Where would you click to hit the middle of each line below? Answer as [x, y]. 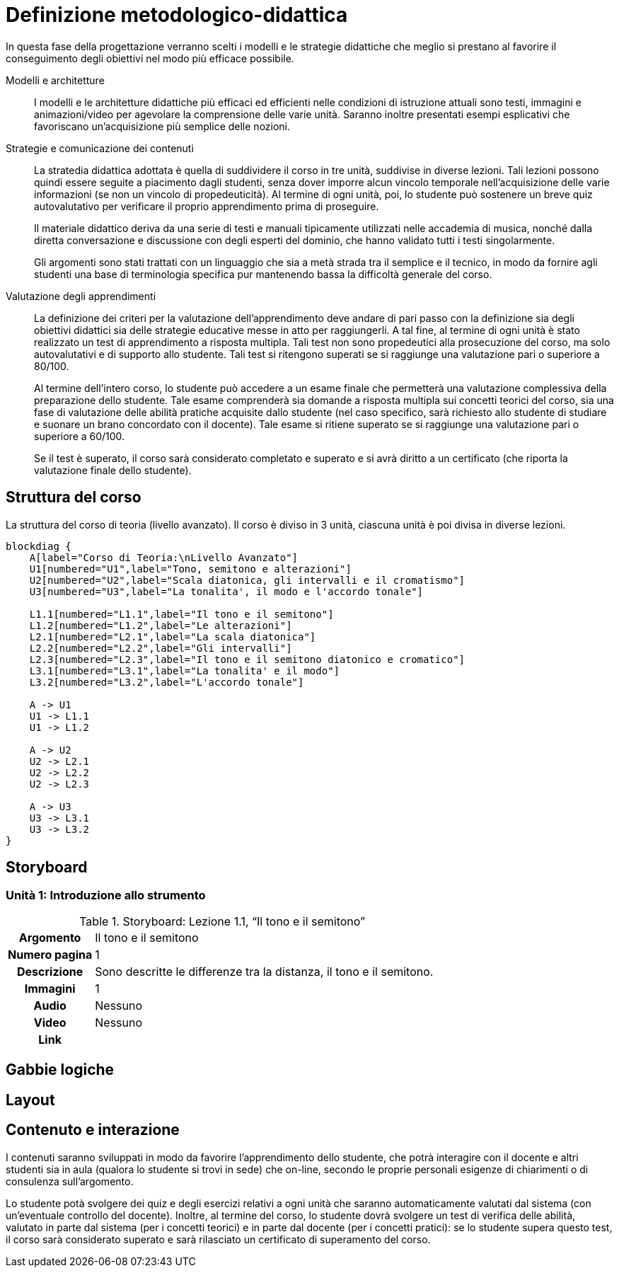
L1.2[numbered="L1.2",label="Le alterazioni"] [161, 625]
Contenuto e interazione [93, 1130]
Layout [30, 1100]
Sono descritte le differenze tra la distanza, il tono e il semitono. [264, 971]
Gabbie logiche [60, 1070]
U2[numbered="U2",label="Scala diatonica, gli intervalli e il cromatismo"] [247, 580]
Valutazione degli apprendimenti [81, 296]
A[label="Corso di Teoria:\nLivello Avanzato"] [164, 557]
